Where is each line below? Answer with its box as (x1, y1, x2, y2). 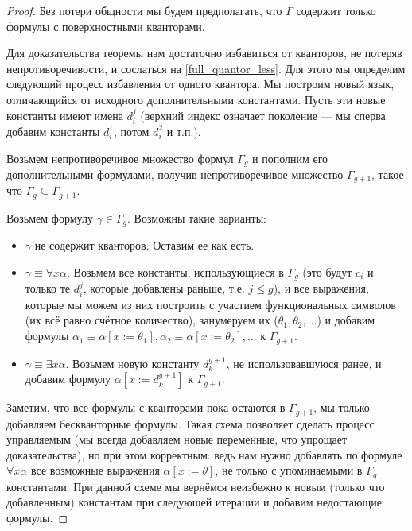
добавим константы (6, 122, 100, 139)
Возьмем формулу (6, 209, 93, 226)
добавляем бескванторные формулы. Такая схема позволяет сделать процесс (6, 415, 375, 432)
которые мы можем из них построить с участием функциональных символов (25, 296, 396, 312)
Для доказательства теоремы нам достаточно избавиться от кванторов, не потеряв (6, 45, 402, 61)
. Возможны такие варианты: (127, 209, 266, 226)
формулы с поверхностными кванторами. (6, 17, 205, 34)
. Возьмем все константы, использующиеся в (67, 263, 284, 280)
